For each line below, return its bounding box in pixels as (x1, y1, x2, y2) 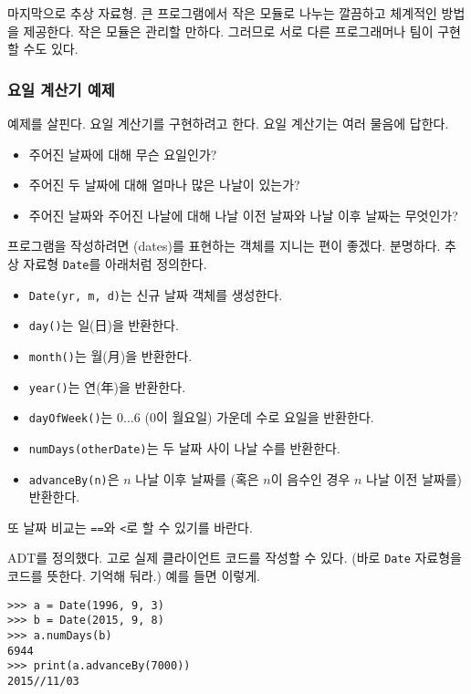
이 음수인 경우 (270, 469, 351, 488)
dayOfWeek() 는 (28, 408, 113, 427)
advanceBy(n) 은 (28, 469, 120, 488)
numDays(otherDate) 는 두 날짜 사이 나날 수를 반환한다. (28, 438, 340, 457)
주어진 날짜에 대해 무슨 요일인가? (28, 144, 217, 163)
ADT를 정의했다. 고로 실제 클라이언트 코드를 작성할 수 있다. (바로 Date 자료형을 (7, 548, 462, 567)
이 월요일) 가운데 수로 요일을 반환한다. (155, 408, 374, 427)
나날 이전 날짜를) (366, 469, 463, 488)
